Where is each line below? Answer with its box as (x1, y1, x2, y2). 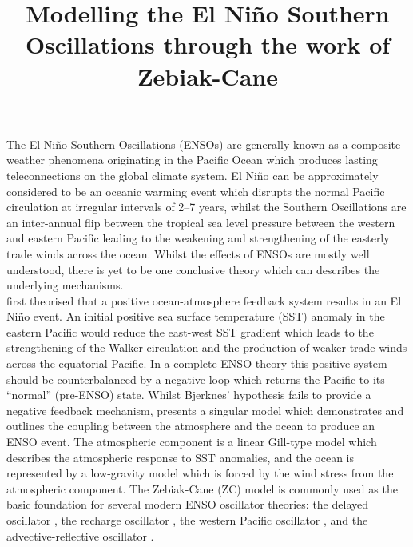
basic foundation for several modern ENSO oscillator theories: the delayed (6, 496, 368, 513)
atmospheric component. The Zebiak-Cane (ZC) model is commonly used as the (6, 480, 398, 497)
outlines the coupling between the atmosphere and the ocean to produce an (6, 417, 375, 434)
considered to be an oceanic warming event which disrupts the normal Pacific (6, 182, 385, 199)
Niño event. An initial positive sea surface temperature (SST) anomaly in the (6, 308, 385, 325)
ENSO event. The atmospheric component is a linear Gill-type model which (6, 433, 377, 450)
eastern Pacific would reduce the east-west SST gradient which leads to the (6, 323, 374, 340)
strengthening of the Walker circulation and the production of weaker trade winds (6, 339, 407, 356)
